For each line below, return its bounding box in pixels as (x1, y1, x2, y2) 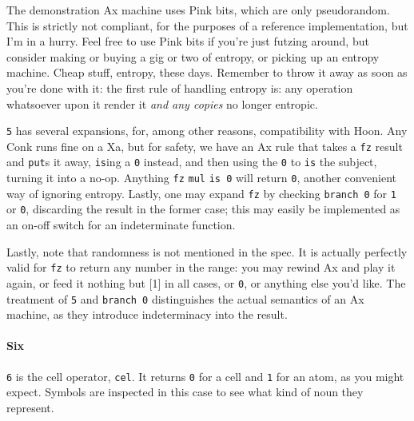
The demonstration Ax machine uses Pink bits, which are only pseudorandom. (6, 2, 390, 18)
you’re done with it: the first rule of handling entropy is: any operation (6, 79, 353, 96)
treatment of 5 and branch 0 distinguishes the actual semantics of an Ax (6, 290, 364, 307)
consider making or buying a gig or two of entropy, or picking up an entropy (6, 48, 380, 65)
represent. (6, 399, 54, 415)
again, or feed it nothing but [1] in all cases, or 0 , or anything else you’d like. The (6, 274, 406, 291)
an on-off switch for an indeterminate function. (6, 216, 236, 233)
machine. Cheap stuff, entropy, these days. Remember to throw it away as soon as (6, 64, 408, 81)
